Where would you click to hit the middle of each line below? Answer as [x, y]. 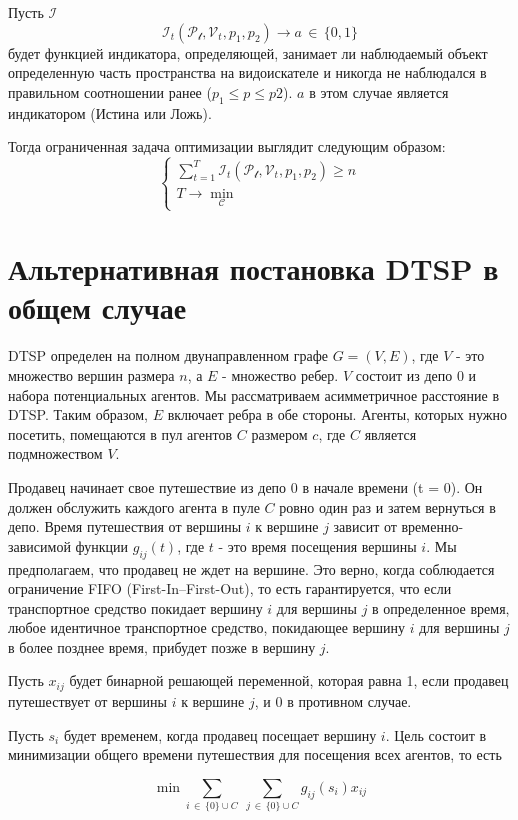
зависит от [365, 526]
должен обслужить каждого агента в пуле [134, 506]
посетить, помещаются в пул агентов [120, 433]
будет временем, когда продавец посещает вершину [220, 734]
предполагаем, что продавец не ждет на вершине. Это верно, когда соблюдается [251, 568]
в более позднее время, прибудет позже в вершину [162, 646]
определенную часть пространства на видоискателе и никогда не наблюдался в [247, 72]
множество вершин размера [91, 374]
